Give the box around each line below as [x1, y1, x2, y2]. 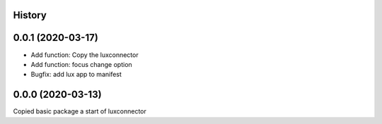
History [13, 9, 47, 21]
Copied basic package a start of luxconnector [13, 107, 146, 116]
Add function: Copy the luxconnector [30, 50, 139, 59]
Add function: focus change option [30, 60, 132, 68]
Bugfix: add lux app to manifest [30, 70, 122, 79]
